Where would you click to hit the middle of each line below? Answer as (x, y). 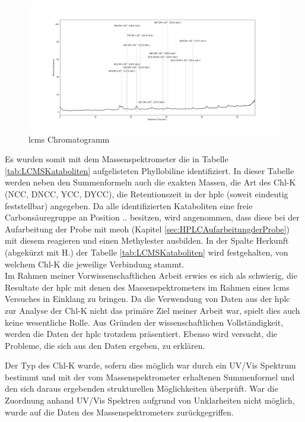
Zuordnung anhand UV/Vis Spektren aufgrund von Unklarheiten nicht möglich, (150, 400)
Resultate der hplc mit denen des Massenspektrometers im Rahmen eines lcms (147, 287)
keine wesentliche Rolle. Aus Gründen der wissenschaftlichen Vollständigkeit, (144, 322)
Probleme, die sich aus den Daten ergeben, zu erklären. (105, 345)
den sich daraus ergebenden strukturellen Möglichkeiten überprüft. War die (142, 388)
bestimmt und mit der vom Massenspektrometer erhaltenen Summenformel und (150, 377)
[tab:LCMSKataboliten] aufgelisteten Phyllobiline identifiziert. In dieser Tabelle (150, 170)
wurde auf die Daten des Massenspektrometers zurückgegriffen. (119, 412)
